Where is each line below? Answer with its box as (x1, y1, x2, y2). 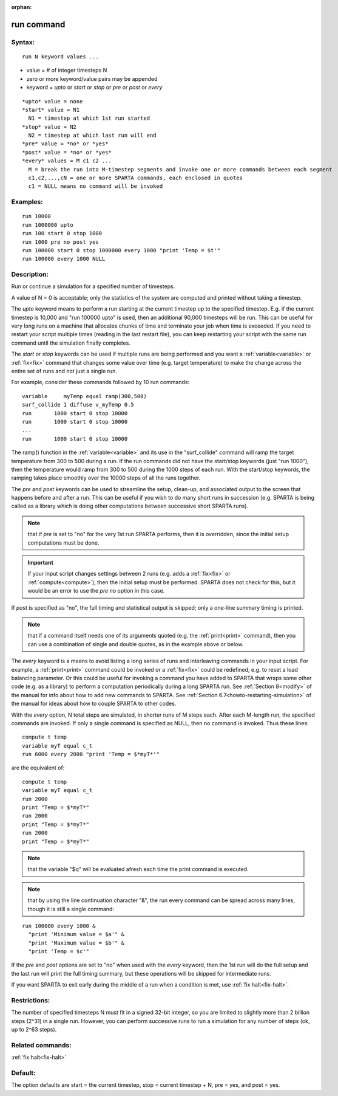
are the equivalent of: (11, 764, 65, 771)
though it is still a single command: (27, 905, 115, 912)
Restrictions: (11, 996, 50, 1005)
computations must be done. (27, 539, 100, 546)
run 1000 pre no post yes (22, 238, 100, 246)
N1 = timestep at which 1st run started (28, 115, 150, 122)
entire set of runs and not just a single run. (11, 368, 118, 374)
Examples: (11, 198, 43, 206)
